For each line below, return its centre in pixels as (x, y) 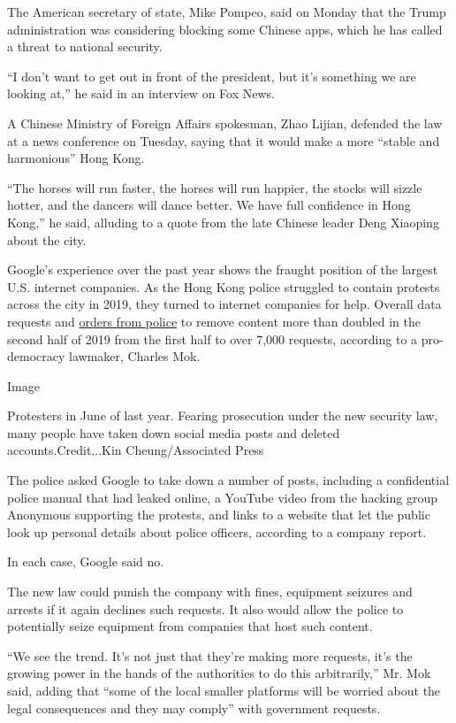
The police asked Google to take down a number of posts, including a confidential (228, 480)
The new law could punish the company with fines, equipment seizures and (210, 592)
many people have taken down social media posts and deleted (174, 432)
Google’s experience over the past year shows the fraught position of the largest (223, 269)
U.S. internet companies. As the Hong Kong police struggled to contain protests (224, 286)
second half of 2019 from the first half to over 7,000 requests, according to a (213, 338)
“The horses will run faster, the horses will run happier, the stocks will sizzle (215, 187)
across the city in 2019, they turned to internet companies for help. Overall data (224, 304)
